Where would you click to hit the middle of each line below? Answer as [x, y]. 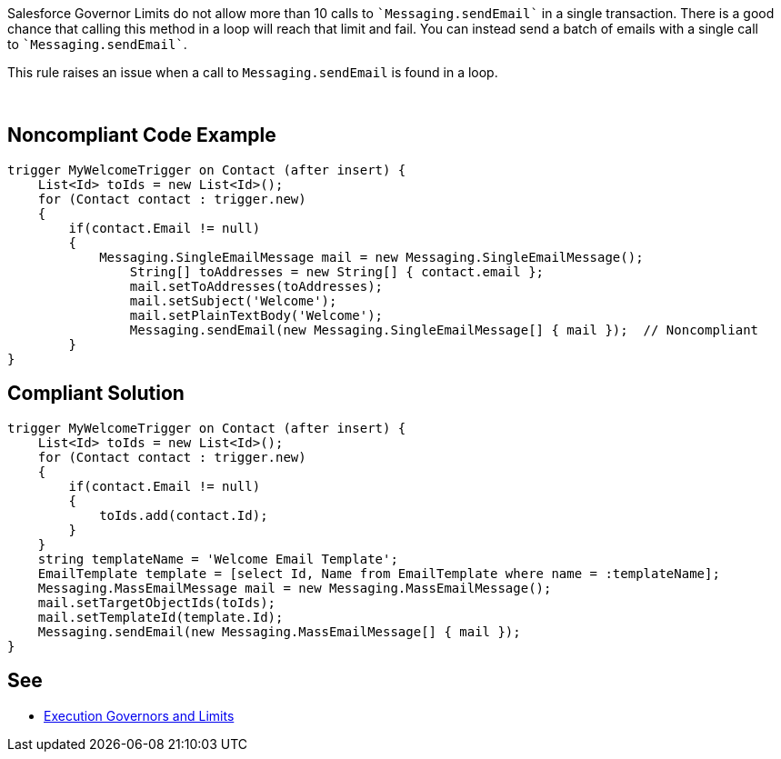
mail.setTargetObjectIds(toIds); [157, 602]
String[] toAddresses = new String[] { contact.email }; [337, 271]
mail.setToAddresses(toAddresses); [256, 286]
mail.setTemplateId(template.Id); [160, 617]
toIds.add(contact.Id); [184, 515]
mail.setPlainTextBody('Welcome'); [256, 315]
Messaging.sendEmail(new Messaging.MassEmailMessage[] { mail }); [279, 631]
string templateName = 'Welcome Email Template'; [218, 559]
